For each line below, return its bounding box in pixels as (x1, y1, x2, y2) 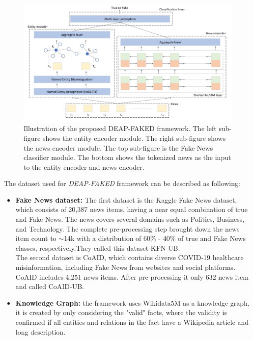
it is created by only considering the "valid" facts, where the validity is (15, 307, 227, 317)
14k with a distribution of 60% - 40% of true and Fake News (64, 233, 246, 243)
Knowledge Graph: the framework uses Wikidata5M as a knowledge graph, (15, 297, 250, 308)
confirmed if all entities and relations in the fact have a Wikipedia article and (15, 317, 249, 327)
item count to (15, 233, 56, 243)
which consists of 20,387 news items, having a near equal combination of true (15, 204, 248, 214)
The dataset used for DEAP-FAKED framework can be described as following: (4, 178, 240, 188)
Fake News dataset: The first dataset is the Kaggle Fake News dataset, (15, 194, 237, 205)
